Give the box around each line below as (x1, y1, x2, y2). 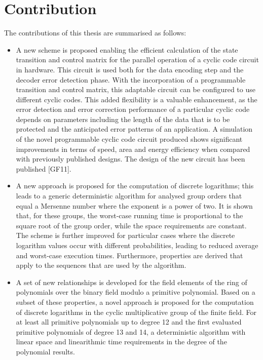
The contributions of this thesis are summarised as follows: (4, 27, 186, 38)
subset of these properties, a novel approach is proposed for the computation (16, 296, 254, 307)
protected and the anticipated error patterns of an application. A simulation (16, 124, 253, 134)
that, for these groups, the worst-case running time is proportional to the (16, 210, 243, 221)
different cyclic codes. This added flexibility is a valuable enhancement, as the (16, 94, 257, 104)
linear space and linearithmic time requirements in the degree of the (16, 336, 227, 347)
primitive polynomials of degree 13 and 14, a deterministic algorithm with (16, 326, 246, 337)
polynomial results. (16, 346, 75, 356)
